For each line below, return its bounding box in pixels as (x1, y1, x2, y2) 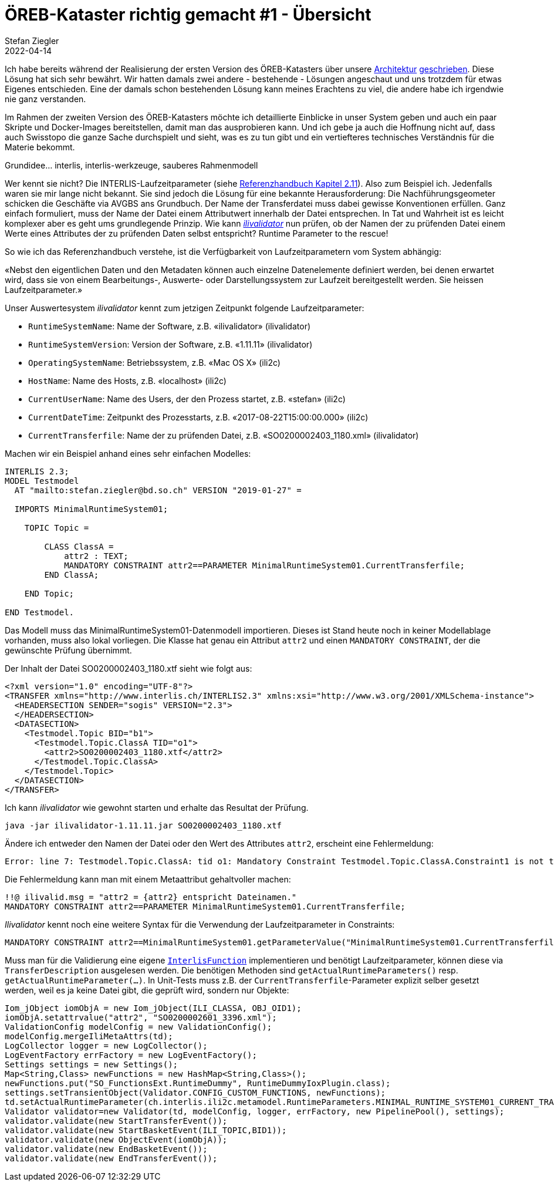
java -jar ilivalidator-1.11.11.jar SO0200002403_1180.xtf (5, 820, 282, 830)
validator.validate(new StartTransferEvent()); (5, 1116, 228, 1126)
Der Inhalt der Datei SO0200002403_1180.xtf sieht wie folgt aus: (5, 663, 252, 673)
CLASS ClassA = (44, 541, 114, 551)
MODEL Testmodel (5, 476, 79, 486)
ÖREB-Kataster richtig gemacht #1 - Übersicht (5, 5, 371, 25)
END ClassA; (44, 570, 99, 579)
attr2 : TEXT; (64, 551, 129, 561)
